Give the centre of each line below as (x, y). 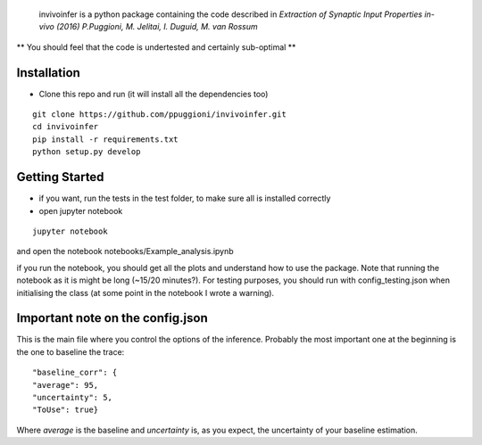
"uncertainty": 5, (73, 397)
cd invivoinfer (66, 127)
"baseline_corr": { (75, 373)
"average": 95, (66, 385)
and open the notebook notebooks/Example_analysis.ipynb (125, 251)
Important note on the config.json (112, 318)
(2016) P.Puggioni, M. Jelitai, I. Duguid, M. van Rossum (157, 27)
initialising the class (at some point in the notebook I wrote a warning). (145, 293)
